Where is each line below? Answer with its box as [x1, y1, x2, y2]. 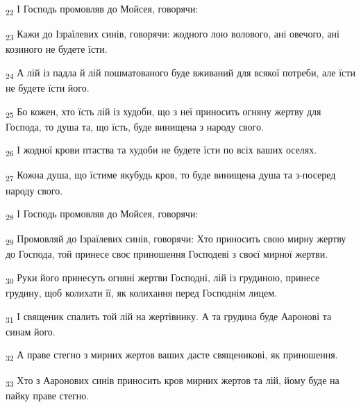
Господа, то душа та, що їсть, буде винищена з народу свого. [6, 119, 264, 133]
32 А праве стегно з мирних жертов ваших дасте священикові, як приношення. [6, 347, 338, 364]
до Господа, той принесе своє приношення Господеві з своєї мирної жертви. [6, 247, 328, 261]
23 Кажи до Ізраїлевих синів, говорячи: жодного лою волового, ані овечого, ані [6, 26, 339, 42]
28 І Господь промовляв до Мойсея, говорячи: [6, 206, 199, 222]
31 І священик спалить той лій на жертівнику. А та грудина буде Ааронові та [6, 308, 332, 325]
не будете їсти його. [6, 80, 90, 94]
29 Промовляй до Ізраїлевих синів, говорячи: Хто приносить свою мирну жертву [6, 231, 346, 248]
